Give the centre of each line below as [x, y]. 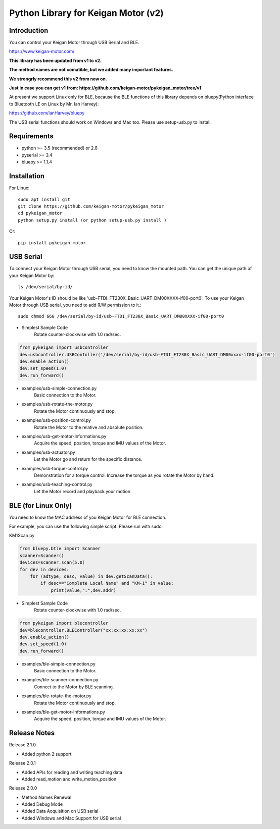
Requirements [31, 136]
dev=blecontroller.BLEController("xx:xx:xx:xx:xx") [84, 630]
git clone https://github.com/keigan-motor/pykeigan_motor [91, 206]
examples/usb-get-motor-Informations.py [64, 437]
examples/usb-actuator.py [48, 452]
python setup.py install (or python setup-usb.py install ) [92, 220]
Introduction [29, 30]
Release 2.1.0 [23, 745]
